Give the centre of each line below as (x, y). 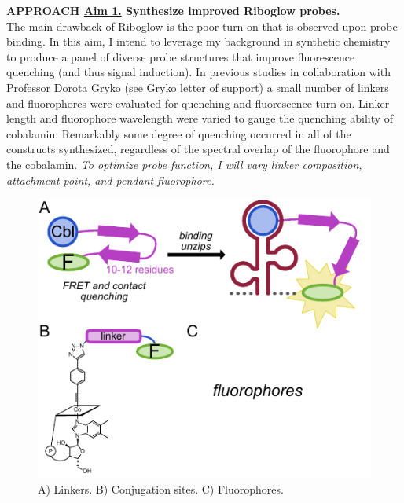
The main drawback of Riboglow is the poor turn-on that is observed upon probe (202, 26)
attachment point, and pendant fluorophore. (110, 180)
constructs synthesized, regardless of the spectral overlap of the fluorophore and (198, 149)
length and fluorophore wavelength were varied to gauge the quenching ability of (200, 118)
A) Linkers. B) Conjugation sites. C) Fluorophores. (161, 488)
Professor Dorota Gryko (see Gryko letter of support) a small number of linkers (198, 87)
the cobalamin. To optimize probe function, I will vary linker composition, (184, 164)
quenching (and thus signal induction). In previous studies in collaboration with (198, 72)
